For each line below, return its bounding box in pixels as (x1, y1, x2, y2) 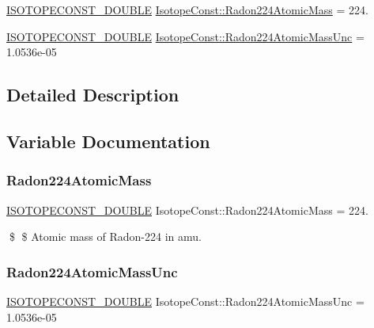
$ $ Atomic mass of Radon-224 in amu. (9, 228, 202, 245)
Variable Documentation (6, 128, 210, 153)
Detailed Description (6, 82, 179, 107)
